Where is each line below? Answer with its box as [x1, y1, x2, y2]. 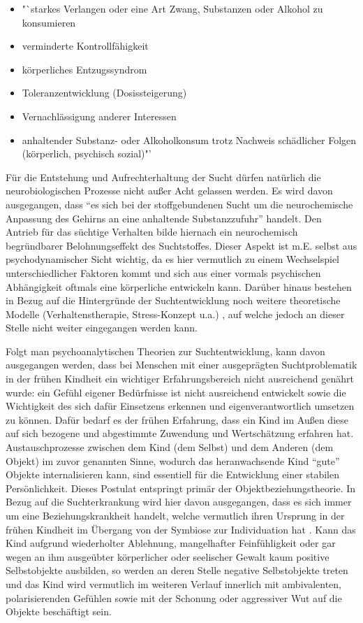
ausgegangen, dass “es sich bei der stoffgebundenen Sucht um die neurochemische [6, 196, 353, 211]
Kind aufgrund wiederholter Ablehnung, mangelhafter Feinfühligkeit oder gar [6, 536, 336, 550]
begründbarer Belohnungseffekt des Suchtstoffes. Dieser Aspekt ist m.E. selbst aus [6, 238, 357, 252]
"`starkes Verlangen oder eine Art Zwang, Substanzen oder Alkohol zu [22, 1, 323, 15]
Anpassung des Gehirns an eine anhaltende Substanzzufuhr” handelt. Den [6, 210, 322, 225]
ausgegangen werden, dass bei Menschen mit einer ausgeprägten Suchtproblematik [6, 357, 357, 372]
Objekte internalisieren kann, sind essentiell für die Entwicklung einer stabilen [6, 467, 339, 482]
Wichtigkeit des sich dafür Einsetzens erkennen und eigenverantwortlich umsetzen [6, 399, 355, 413]
